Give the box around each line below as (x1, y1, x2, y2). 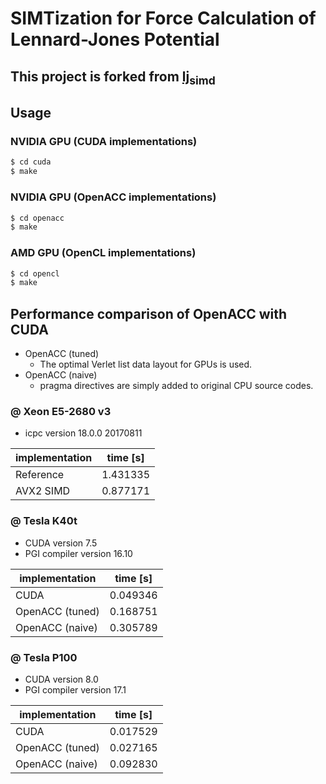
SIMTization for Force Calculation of (10, 7, 317, 30)
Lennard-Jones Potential (10, 28, 220, 51)
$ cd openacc (10, 213, 65, 223)
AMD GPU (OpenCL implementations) (10, 246, 197, 260)
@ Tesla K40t (10, 514, 78, 528)
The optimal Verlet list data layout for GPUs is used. (39, 358, 253, 371)
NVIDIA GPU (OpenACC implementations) (10, 190, 217, 204)
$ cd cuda (10, 157, 52, 167)
